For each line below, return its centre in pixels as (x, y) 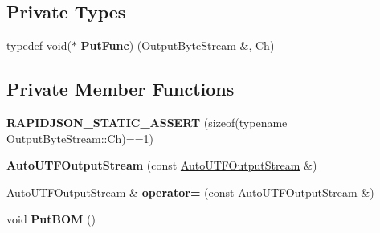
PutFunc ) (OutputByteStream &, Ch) (178, 45)
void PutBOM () (51, 219)
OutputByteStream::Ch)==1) (80, 138)
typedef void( (39, 45)
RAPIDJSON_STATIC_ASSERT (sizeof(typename (147, 122)
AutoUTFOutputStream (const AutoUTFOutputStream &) (162, 165)
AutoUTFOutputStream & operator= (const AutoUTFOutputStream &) (190, 192)
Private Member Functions (121, 89)
